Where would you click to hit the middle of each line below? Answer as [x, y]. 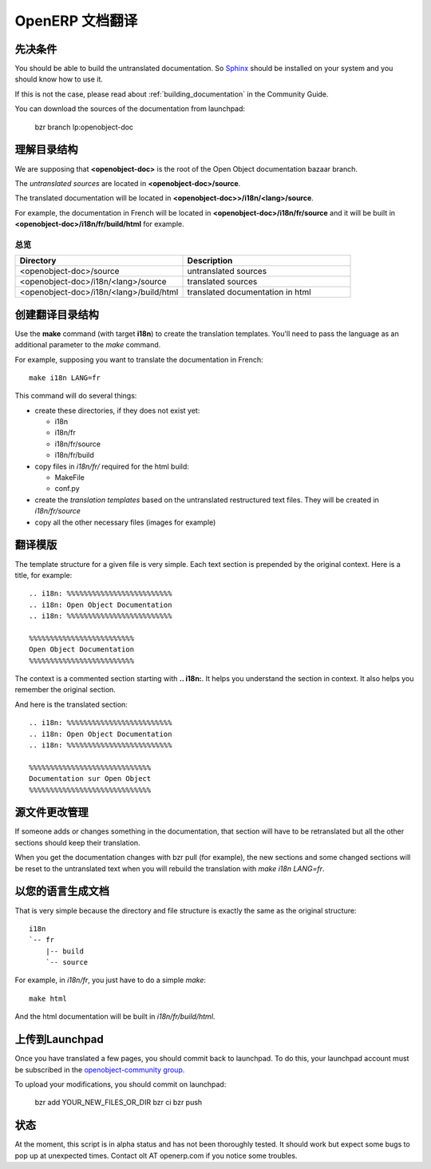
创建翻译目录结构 [57, 314]
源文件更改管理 [51, 812]
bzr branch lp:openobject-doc [84, 127]
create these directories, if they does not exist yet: [117, 410]
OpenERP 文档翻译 [76, 21]
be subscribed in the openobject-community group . [100, 1069]
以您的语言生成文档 [62, 892]
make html [48, 999]
